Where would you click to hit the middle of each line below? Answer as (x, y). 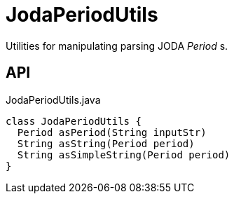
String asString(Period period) (106, 143)
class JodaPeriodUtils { (74, 121)
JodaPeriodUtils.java (53, 99)
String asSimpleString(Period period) (124, 155)
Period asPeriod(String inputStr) (112, 132)
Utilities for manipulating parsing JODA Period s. (117, 46)
